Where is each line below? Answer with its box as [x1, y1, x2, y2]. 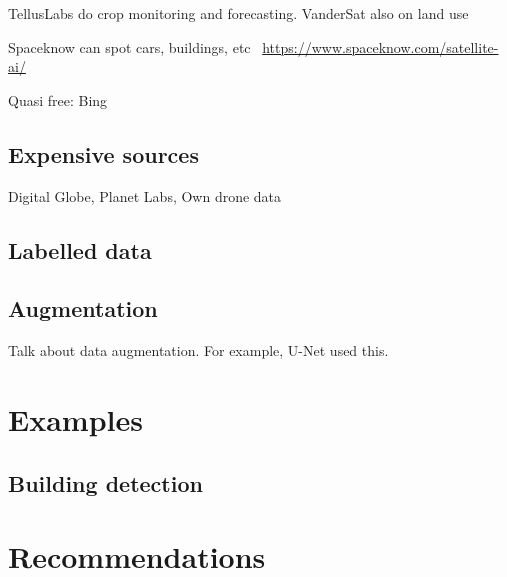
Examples [8, 398, 143, 439]
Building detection [8, 467, 203, 498]
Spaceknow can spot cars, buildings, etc [8, 36, 251, 57]
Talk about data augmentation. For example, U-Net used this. [8, 340, 389, 361]
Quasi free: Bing [8, 89, 108, 110]
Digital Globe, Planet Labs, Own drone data [8, 185, 282, 206]
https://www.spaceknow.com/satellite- [262, 36, 499, 57]
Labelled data [8, 234, 152, 265]
